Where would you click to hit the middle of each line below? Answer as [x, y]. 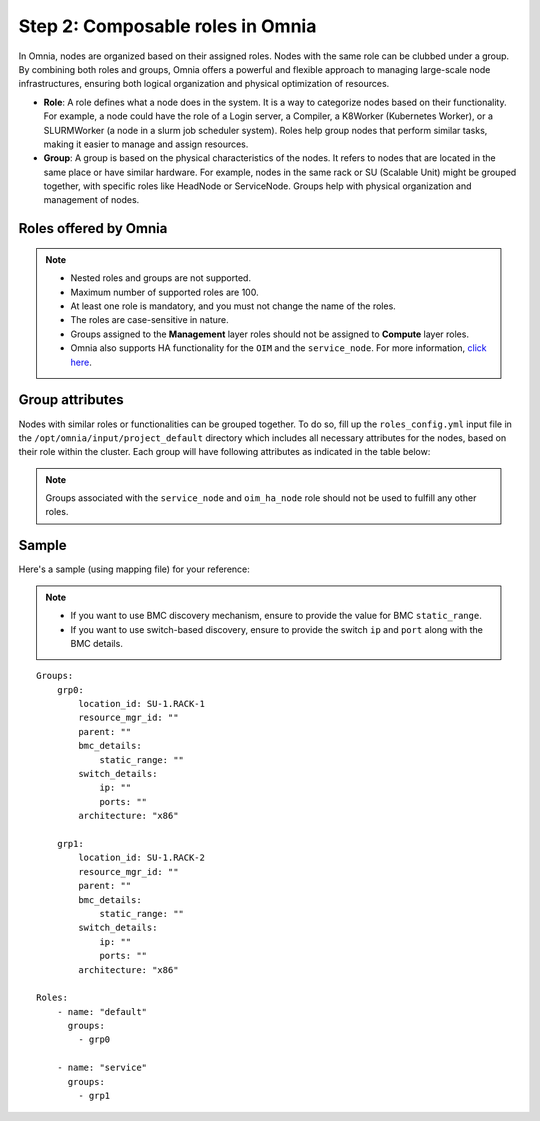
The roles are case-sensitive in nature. [149, 320]
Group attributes [71, 400]
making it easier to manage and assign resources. [146, 144]
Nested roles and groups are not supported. [161, 278]
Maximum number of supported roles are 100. [164, 292]
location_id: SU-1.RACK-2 [141, 858]
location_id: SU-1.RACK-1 [141, 704]
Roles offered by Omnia [93, 228]
